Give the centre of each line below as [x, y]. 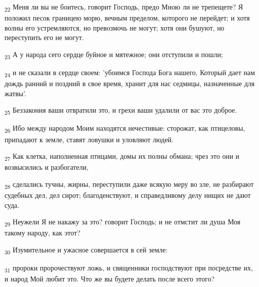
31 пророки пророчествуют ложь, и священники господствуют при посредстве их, [129, 268]
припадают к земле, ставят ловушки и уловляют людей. [89, 139]
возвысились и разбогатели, [46, 167]
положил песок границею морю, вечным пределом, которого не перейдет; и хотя [127, 18]
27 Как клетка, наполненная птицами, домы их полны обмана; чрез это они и [122, 157]
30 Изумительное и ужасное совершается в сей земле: [86, 250]
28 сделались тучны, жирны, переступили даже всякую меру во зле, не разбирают [129, 184]
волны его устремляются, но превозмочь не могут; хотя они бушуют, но [114, 27]
